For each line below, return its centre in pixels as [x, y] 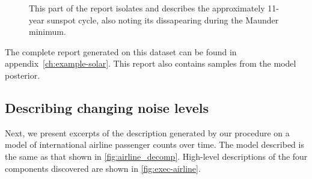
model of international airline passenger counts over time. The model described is [154, 144]
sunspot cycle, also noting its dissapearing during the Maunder [163, 20]
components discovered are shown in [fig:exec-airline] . [103, 168]
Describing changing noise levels [107, 107]
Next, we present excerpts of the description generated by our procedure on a [147, 132]
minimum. [47, 32]
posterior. [23, 75]
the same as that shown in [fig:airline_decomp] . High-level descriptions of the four [156, 156]
